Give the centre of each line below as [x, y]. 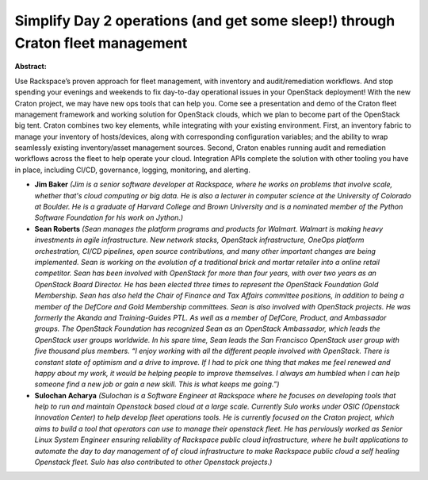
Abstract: [31, 67]
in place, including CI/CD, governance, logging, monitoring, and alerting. [133, 170]
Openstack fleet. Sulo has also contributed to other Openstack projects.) [153, 462]
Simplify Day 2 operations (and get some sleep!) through [205, 21]
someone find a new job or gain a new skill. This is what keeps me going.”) [157, 384]
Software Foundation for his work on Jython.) [109, 217]
